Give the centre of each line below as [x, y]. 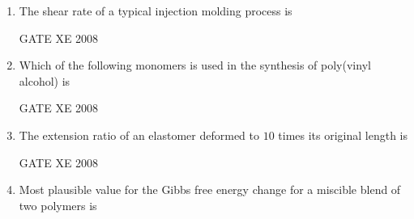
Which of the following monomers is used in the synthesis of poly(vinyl [195, 65]
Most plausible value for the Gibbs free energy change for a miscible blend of [210, 190]
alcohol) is [45, 80]
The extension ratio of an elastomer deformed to [139, 135]
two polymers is [58, 205]
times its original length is [343, 135]
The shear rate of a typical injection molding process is [156, 11]
